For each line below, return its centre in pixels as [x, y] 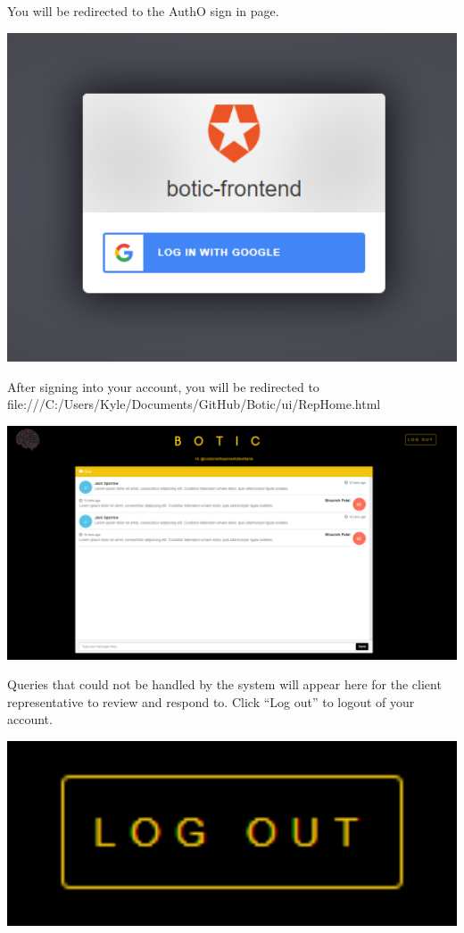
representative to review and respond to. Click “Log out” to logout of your [211, 701]
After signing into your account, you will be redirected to [163, 386]
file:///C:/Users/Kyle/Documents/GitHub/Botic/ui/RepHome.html [194, 404]
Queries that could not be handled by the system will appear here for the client [224, 684]
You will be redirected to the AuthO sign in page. [143, 11]
